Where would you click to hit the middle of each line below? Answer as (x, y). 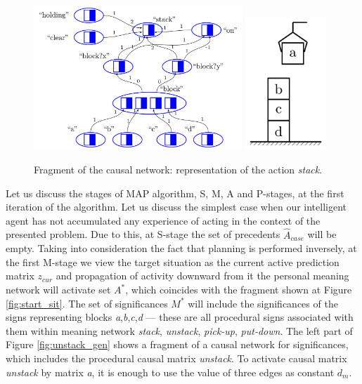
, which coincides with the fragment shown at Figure (239, 290)
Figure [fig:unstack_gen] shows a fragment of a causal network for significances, (177, 344)
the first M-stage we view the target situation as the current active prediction (173, 261)
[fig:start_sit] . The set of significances (87, 303)
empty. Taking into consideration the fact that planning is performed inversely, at (181, 248)
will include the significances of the (263, 303)
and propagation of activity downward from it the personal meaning (202, 276)
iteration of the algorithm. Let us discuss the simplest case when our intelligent (176, 207)
